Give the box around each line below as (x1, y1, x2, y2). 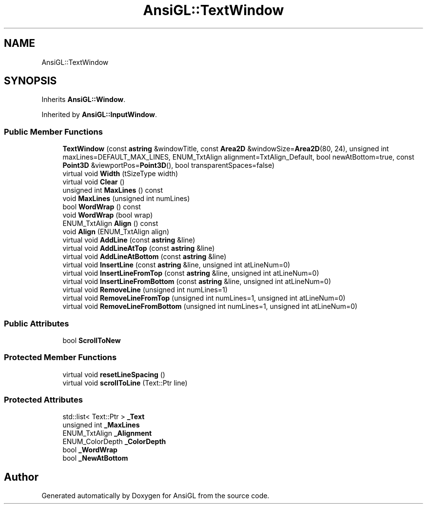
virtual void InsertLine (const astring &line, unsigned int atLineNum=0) (62, 261, 291, 269)
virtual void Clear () (62, 178, 125, 186)
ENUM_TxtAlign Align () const (62, 219, 158, 228)
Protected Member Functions (4, 352, 117, 363)
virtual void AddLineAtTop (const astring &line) (62, 244, 215, 253)
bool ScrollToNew (62, 336, 121, 345)
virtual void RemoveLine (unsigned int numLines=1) (62, 285, 228, 294)
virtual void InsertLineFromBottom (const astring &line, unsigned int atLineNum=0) (62, 277, 331, 286)
